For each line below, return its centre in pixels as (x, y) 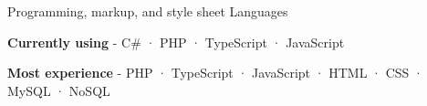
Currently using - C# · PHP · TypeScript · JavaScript (176, 42)
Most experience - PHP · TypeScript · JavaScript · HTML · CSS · (215, 73)
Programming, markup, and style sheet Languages (148, 11)
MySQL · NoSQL (59, 90)
